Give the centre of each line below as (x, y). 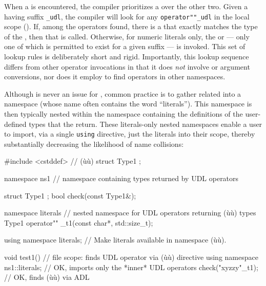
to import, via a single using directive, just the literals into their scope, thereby (130, 134)
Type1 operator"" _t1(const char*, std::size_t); (79, 222)
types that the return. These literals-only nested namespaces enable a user (146, 124)
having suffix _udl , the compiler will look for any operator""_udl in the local (127, 16)
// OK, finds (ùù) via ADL (47, 277)
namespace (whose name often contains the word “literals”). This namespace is (128, 104)
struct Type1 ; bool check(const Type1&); (70, 195)
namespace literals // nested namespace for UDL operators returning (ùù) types (130, 213)
